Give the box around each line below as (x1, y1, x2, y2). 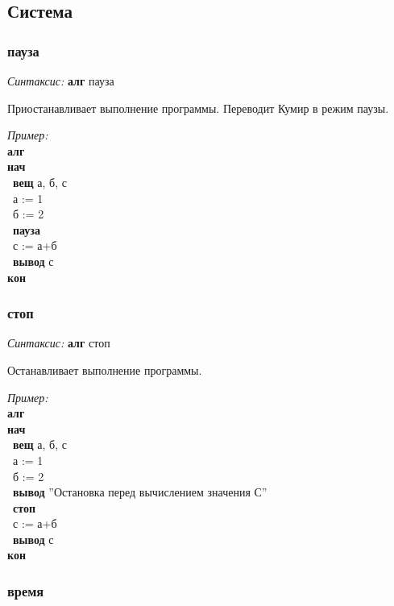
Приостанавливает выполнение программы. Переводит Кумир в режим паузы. (7, 99, 389, 116)
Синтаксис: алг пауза (7, 73, 114, 89)
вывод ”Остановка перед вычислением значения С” (13, 484, 268, 500)
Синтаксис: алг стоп (7, 334, 110, 351)
